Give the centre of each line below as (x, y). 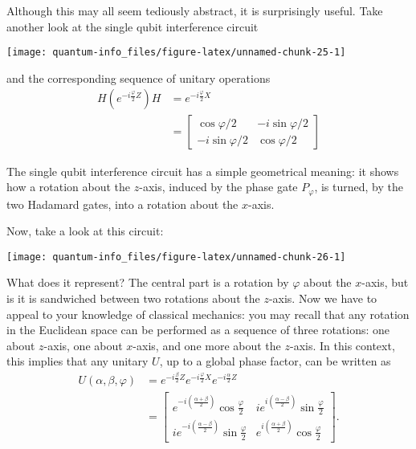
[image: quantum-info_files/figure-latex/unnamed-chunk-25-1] (176, 53)
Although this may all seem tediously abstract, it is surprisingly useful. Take (195, 10)
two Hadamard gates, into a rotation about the (122, 204)
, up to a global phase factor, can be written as (275, 361)
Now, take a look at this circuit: (85, 231)
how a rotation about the (69, 187)
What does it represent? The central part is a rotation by (148, 282)
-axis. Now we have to (323, 298)
